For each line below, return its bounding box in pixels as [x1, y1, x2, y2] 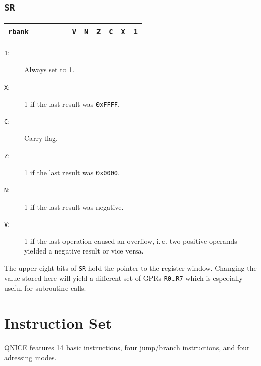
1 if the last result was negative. [24, 201, 124, 212]
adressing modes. [4, 352, 57, 362]
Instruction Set [4, 313, 112, 333]
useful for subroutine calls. [4, 283, 86, 293]
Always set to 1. [24, 64, 75, 75]
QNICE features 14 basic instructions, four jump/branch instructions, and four [4, 342, 250, 353]
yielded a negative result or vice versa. [24, 245, 144, 256]
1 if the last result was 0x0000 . [24, 167, 120, 178]
